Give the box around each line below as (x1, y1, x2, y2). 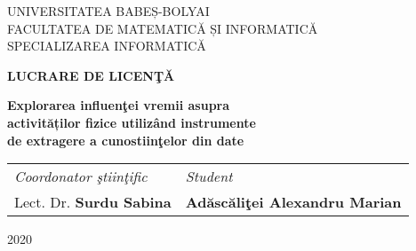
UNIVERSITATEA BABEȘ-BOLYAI (7, 2, 210, 20)
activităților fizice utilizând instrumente (7, 113, 256, 131)
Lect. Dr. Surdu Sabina (14, 192, 172, 213)
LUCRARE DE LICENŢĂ (7, 66, 175, 84)
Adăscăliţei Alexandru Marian (185, 192, 402, 213)
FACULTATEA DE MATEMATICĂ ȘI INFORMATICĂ (7, 19, 318, 37)
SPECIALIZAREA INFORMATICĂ (7, 36, 206, 55)
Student (185, 166, 233, 187)
